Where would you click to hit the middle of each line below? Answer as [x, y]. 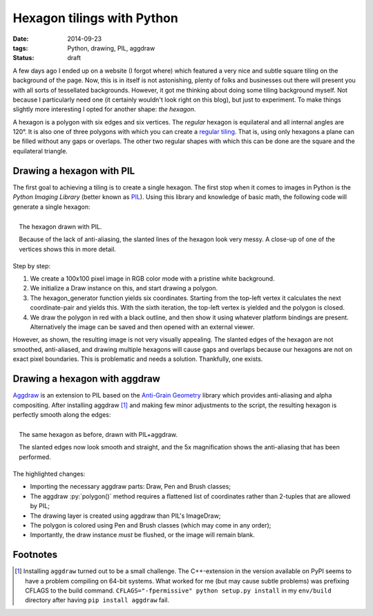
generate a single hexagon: [51, 207]
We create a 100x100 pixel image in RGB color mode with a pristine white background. [153, 279]
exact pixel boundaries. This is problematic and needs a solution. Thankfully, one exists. [138, 359]
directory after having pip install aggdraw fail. [97, 600]
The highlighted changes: [49, 474]
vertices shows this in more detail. [68, 249]
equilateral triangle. [40, 151]
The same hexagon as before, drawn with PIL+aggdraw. [98, 435]
